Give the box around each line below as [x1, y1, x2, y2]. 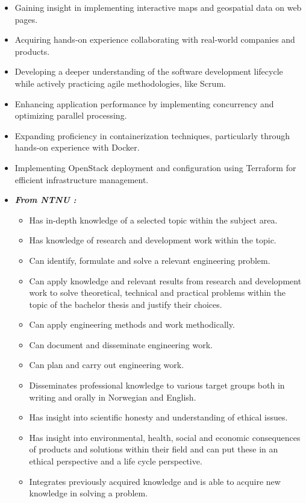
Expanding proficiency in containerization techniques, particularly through [14, 129, 290, 142]
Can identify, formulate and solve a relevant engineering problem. [29, 254, 270, 266]
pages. [14, 13, 38, 25]
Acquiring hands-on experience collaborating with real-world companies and [14, 33, 295, 46]
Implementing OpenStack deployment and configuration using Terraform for [14, 161, 296, 173]
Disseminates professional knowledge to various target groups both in [29, 379, 285, 392]
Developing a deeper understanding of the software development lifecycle [14, 65, 283, 78]
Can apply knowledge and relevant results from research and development [29, 274, 302, 287]
